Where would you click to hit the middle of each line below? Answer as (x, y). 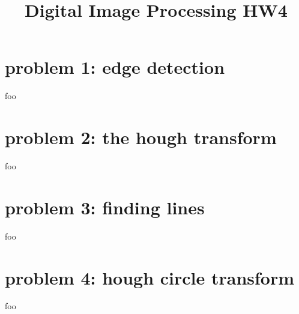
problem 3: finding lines (105, 207)
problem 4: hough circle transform (150, 277)
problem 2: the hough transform (141, 137)
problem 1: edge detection (115, 67)
